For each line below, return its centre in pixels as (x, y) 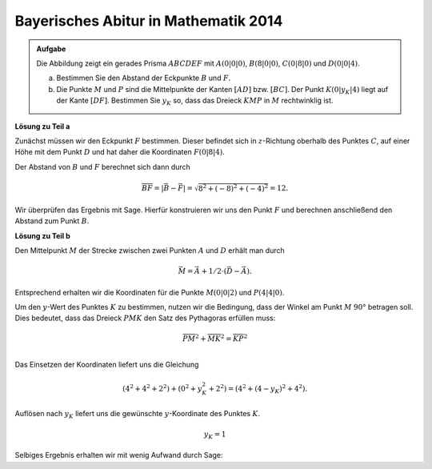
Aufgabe (51, 49)
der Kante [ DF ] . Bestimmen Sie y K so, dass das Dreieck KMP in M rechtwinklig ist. (195, 102)
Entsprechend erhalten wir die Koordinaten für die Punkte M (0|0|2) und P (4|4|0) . (150, 292)
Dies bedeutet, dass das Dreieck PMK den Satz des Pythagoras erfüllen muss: (145, 318)
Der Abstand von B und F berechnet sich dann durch (103, 166)
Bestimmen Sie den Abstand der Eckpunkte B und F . (144, 78)
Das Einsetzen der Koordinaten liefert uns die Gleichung (107, 365)
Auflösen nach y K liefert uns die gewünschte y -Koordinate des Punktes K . (138, 414)
